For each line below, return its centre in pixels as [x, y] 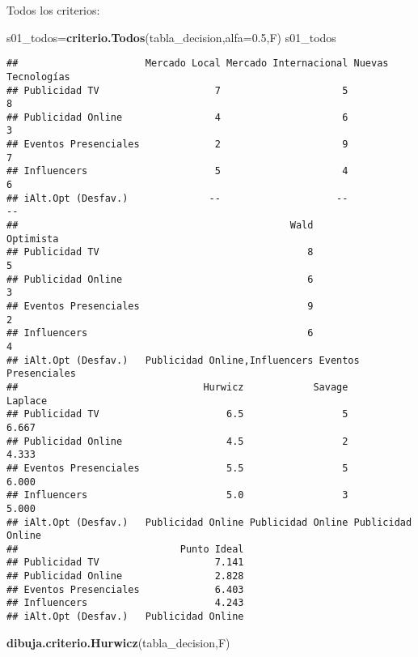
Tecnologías [38, 77]
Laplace [27, 401]
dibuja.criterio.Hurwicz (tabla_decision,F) [118, 642]
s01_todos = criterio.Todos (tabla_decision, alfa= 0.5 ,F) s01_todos [171, 37]
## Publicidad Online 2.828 [125, 576]
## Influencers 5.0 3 [177, 495]
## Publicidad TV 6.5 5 [177, 414]
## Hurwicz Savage [177, 387]
